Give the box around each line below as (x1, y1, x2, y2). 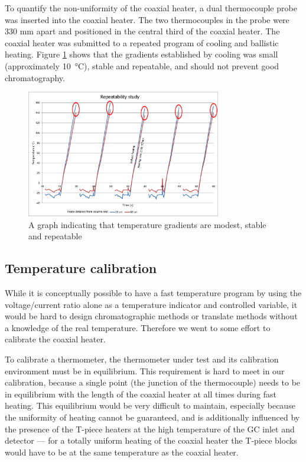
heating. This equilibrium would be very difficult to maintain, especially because (5, 399, 295, 412)
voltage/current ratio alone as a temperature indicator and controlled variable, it (5, 298, 298, 310)
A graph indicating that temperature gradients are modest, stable (28, 218, 266, 230)
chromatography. (5, 71, 65, 84)
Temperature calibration (5, 259, 157, 277)
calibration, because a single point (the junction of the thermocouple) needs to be (5, 376, 301, 389)
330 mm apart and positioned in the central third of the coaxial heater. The (5, 25, 280, 37)
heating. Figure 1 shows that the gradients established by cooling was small (5, 48, 278, 60)
